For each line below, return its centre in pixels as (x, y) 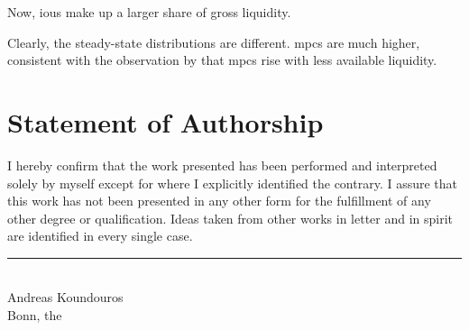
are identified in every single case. (100, 236)
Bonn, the (35, 315)
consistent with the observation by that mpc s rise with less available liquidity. (222, 60)
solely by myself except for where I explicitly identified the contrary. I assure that (233, 183)
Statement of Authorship (166, 121)
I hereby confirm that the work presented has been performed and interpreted (222, 165)
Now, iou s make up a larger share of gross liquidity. (149, 12)
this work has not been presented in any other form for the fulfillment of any (219, 201)
